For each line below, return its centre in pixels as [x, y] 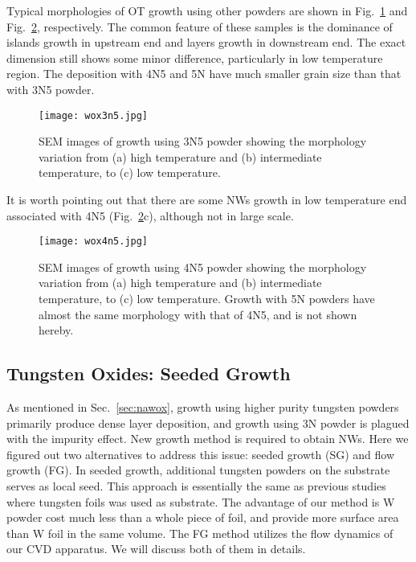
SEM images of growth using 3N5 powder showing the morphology [203, 141]
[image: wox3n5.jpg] [94, 115]
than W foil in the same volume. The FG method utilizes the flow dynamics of [200, 533]
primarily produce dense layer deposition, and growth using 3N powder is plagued [208, 423]
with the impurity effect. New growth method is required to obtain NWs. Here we [208, 439]
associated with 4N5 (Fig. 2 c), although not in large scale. [150, 215]
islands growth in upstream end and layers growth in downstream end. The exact [206, 42]
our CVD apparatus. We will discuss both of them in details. [156, 549]
